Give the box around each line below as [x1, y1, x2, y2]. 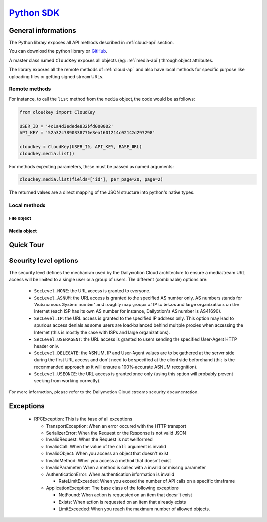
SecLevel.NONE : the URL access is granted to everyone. [34, 288, 151, 294]
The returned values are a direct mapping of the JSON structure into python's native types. [9, 189, 195, 195]
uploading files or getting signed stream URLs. [9, 73, 104, 79]
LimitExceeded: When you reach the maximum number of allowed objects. [58, 506, 210, 512]
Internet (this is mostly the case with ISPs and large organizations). [34, 329, 170, 335]
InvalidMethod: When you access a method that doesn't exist [46, 457, 171, 463]
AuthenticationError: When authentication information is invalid [46, 471, 175, 477]
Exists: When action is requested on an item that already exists [58, 499, 186, 505]
